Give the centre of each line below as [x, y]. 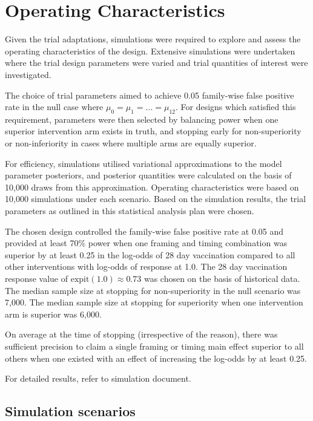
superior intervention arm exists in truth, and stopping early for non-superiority [153, 131]
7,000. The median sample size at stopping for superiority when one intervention [154, 302]
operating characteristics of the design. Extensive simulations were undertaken [150, 51]
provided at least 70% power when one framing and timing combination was [146, 243]
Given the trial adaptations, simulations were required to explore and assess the [153, 39]
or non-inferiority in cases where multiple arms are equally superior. [131, 143]
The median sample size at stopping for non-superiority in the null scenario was [153, 290]
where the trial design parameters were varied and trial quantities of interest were [156, 63]
